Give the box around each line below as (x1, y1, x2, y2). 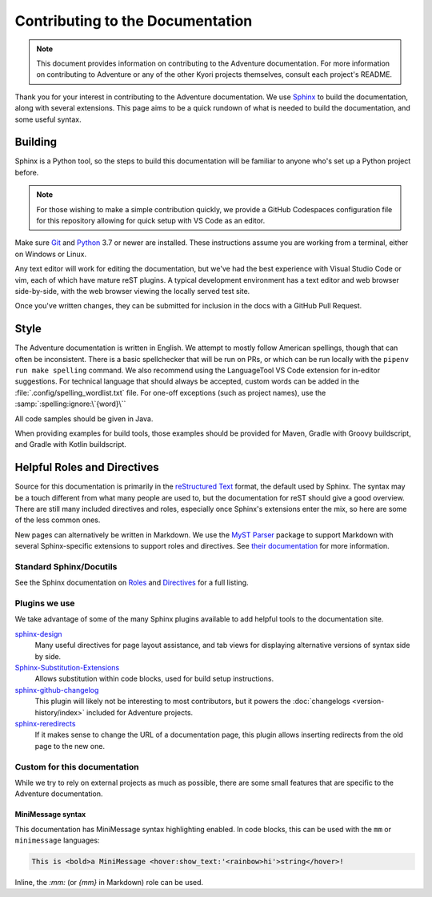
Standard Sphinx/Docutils (14, 561, 118, 572)
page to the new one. (34, 741, 106, 750)
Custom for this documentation (14, 761, 139, 772)
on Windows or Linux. (14, 249, 87, 259)
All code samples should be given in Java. (14, 413, 154, 424)
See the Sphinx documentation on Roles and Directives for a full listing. (14, 577, 249, 588)
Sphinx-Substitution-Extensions (14, 663, 120, 673)
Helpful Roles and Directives (14, 461, 159, 474)
